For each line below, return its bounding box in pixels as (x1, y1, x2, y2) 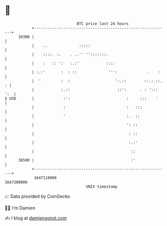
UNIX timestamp (86, 184, 118, 189)
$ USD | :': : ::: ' (5, 96, 158, 101)
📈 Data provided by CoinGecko (5, 193, 70, 199)
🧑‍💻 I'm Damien (5, 205, 36, 211)
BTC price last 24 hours (76, 21, 129, 26)
